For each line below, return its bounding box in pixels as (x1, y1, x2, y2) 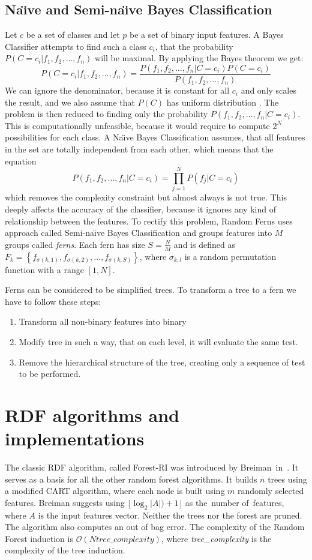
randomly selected (238, 484, 304, 497)
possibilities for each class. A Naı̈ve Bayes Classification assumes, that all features (5, 131, 305, 143)
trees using (268, 472, 307, 485)
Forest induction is (5, 532, 73, 544)
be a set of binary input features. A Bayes (130, 28, 284, 41)
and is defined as (173, 238, 235, 250)
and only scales (241, 84, 296, 97)
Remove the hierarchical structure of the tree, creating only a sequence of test (19, 355, 305, 368)
